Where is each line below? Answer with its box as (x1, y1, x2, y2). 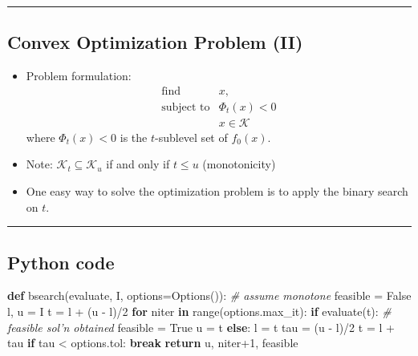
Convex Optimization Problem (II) (7, 30, 303, 55)
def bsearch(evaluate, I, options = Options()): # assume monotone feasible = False (7, 287, 412, 304)
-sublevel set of (155, 128, 228, 145)
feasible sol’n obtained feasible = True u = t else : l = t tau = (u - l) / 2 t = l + (7, 318, 395, 335)
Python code (7, 249, 115, 274)
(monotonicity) (202, 156, 276, 172)
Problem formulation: (26, 67, 132, 84)
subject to (161, 101, 210, 113)
